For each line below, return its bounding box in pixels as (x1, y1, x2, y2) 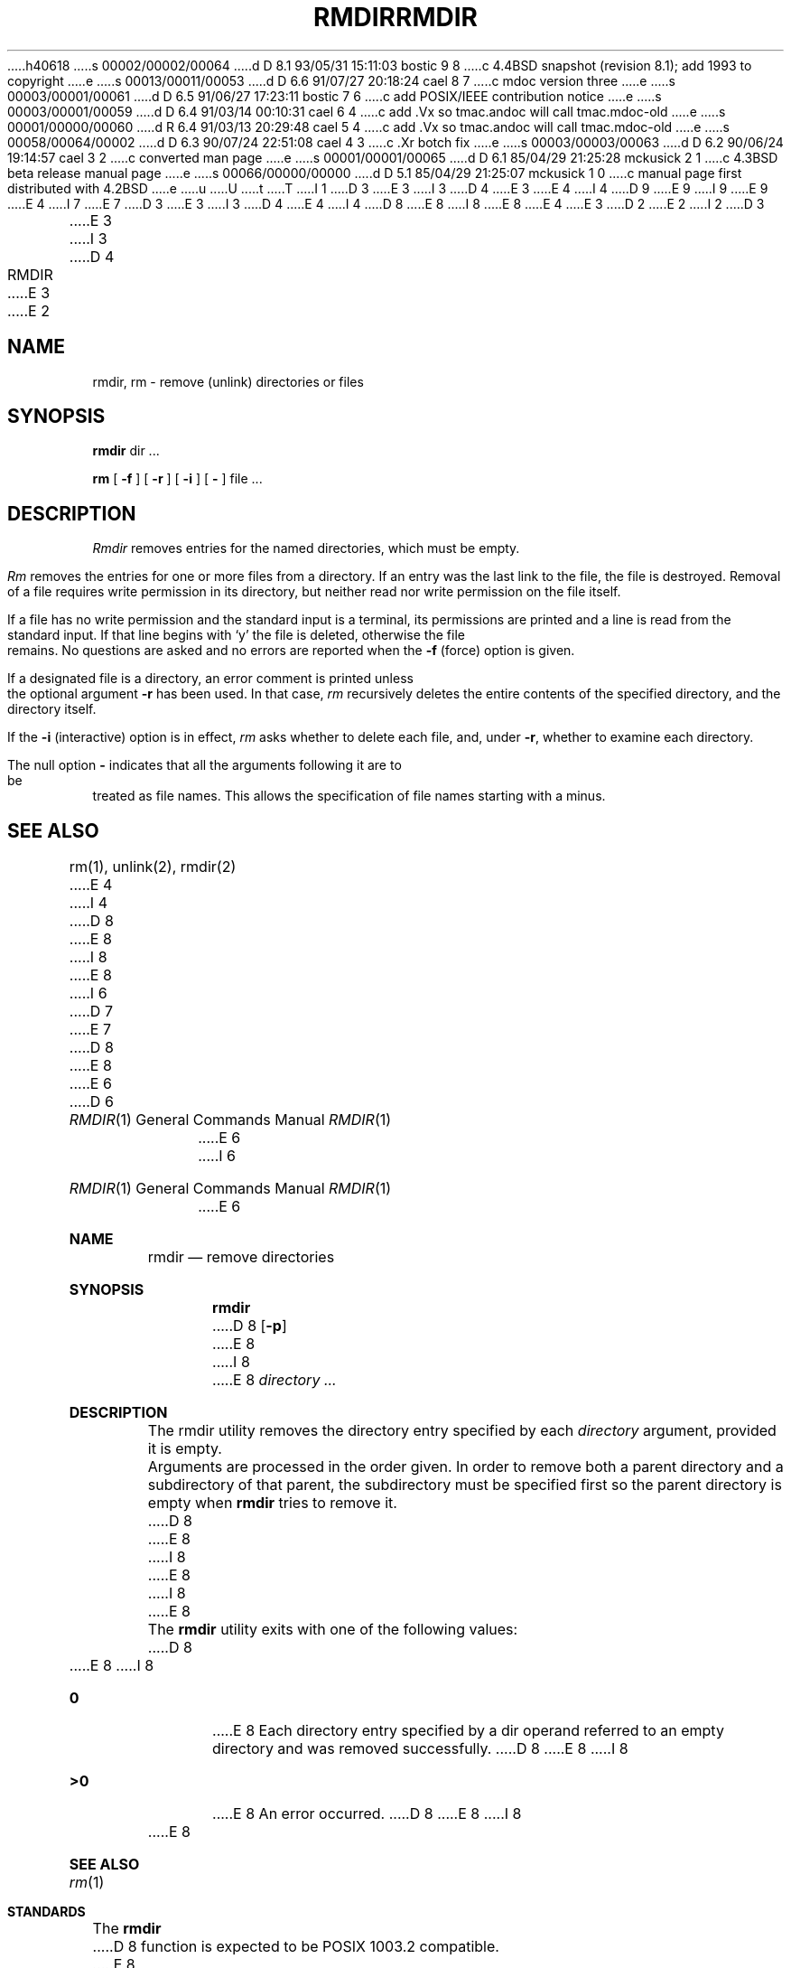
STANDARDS (7, 1904, 86, 1920)
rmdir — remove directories (147, 1248, 335, 1267)
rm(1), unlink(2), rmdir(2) (69, 857, 237, 876)
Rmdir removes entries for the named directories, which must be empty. (92, 540, 520, 557)
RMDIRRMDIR (313, 2, 478, 33)
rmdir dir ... (92, 443, 160, 459)
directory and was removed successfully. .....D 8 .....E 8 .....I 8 (212, 1739, 628, 1758)
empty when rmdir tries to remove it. (147, 1494, 397, 1513)
